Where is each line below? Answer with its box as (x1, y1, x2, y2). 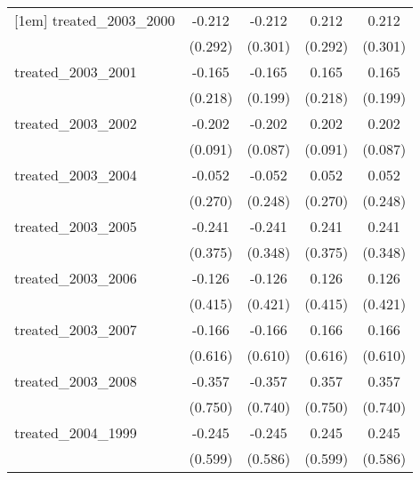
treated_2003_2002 (14, 113, 137, 133)
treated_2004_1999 (14, 422, 137, 443)
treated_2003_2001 (14, 61, 137, 82)
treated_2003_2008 (14, 371, 137, 391)
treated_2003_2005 (14, 216, 137, 236)
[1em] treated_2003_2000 (14, 10, 175, 30)
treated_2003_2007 (14, 319, 137, 340)
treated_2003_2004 (14, 164, 137, 185)
